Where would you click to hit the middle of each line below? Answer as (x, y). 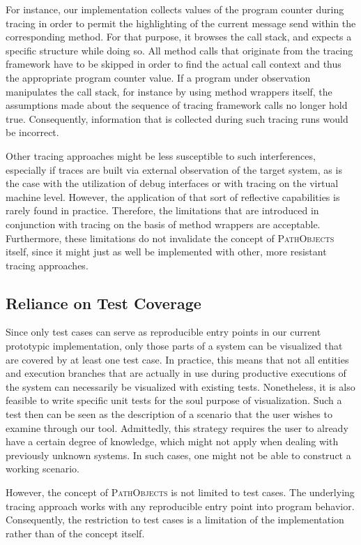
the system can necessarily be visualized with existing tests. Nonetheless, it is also (180, 386)
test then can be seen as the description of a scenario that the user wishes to (169, 414)
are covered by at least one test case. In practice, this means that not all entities (177, 359)
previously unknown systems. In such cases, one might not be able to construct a (178, 455)
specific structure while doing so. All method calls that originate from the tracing (179, 50)
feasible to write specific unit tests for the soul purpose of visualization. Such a (174, 400)
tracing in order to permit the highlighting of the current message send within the (181, 23)
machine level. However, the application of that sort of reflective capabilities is (173, 196)
